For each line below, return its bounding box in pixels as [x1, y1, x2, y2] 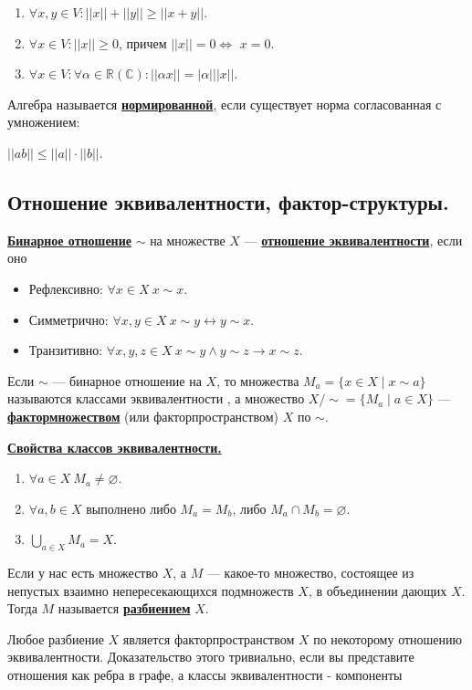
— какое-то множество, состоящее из [206, 563, 414, 582]
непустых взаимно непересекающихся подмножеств [7, 580, 294, 600]
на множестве [150, 230, 226, 249]
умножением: [7, 112, 80, 131]
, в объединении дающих [308, 580, 447, 600]
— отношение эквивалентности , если [244, 230, 463, 249]
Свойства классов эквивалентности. [7, 437, 222, 456]
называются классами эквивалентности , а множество [7, 389, 305, 408]
